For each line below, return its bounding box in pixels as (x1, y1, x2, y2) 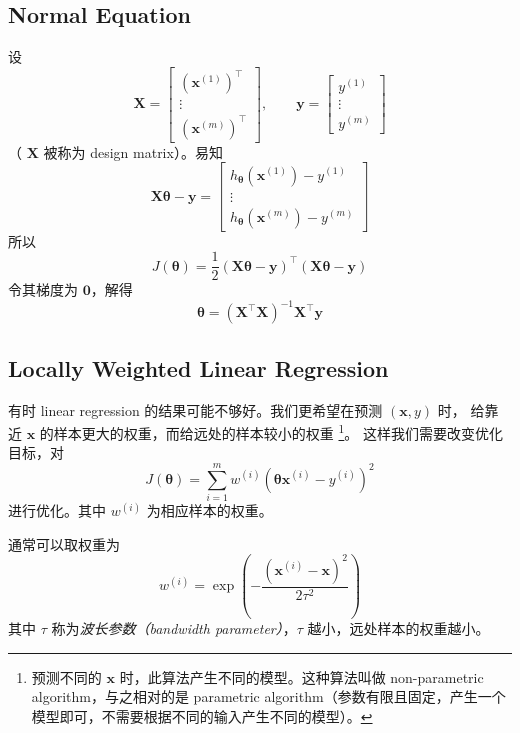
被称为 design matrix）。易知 (43, 141, 223, 162)
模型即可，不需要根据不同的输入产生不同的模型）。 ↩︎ (31, 706, 373, 726)
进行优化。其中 (8, 500, 106, 521)
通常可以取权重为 (8, 533, 120, 554)
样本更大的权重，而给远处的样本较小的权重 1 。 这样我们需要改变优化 (53, 420, 504, 443)
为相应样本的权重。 (146, 500, 273, 521)
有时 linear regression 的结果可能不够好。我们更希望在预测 (8, 399, 383, 420)
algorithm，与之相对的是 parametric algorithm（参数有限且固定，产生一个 (31, 686, 506, 707)
